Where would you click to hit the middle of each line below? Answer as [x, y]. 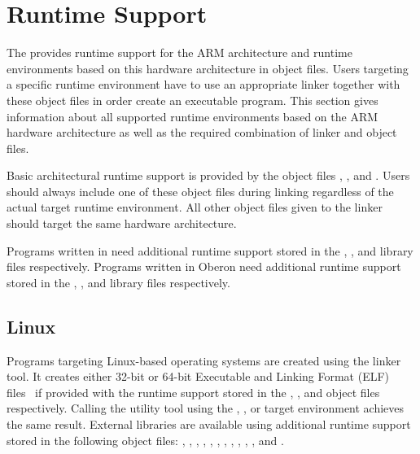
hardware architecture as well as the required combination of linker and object [202, 132]
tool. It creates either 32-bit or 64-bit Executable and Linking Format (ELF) [198, 376]
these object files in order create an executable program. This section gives [192, 100]
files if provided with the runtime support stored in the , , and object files [193, 392]
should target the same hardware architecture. [122, 223]
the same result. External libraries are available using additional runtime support [209, 424]
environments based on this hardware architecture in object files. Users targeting [208, 68]
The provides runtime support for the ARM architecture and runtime [179, 52]
